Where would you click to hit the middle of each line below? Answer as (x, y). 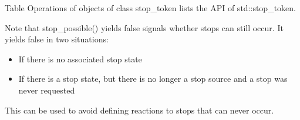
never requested (47, 90)
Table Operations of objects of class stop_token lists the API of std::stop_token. (150, 8)
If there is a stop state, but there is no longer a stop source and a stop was (153, 79)
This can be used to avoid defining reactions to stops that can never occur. (139, 110)
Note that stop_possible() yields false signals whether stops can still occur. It (144, 27)
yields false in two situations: (57, 39)
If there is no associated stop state (80, 59)
